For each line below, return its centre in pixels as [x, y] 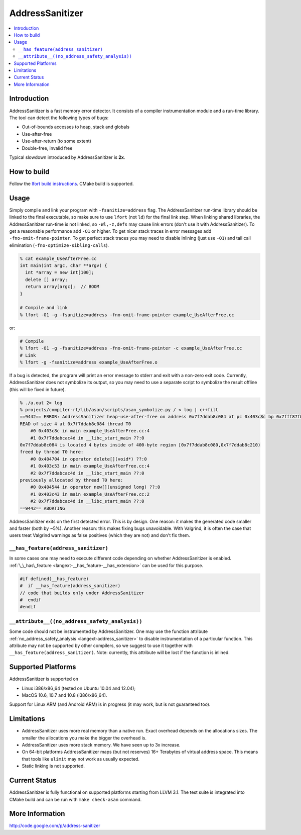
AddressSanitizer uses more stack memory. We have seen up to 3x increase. [101, 745]
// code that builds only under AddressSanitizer [82, 593]
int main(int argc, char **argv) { [63, 266]
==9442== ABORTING [42, 508]
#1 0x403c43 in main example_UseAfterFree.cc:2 [90, 494]
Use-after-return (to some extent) [56, 141]
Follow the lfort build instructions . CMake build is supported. [71, 183]
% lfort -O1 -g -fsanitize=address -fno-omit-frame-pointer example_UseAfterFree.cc [127, 315]
